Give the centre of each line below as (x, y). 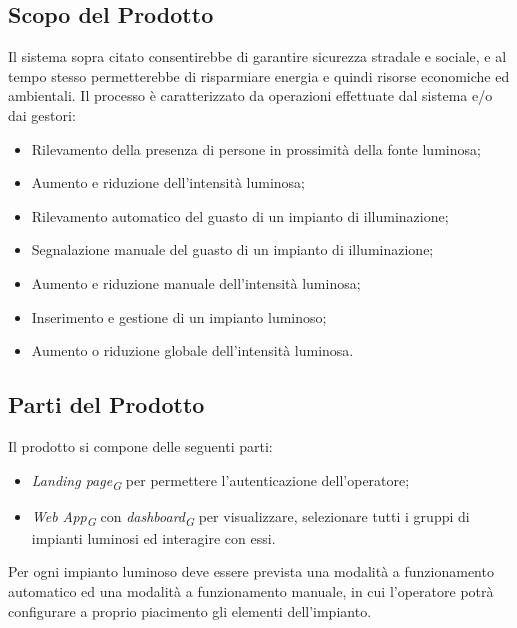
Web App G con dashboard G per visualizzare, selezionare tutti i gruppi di (250, 517)
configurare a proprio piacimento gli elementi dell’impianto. (190, 610)
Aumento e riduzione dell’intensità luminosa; (168, 182)
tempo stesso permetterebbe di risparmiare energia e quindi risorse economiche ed (259, 75)
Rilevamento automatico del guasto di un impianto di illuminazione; (240, 215)
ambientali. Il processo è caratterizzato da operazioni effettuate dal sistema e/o (250, 95)
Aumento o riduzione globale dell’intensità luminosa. (192, 350)
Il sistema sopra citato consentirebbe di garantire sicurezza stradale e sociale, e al (257, 56)
